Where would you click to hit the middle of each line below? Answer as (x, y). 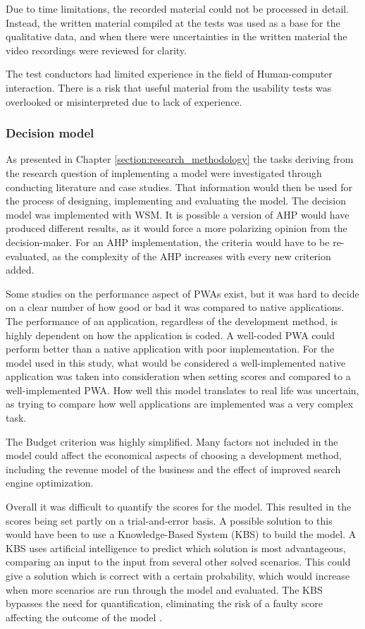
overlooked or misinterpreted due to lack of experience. (124, 101)
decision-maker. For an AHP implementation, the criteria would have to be (168, 242)
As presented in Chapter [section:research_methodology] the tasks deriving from (180, 159)
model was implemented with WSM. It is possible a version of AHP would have (178, 214)
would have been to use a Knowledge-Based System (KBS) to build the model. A (181, 534)
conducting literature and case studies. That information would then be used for (179, 187)
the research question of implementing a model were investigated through (164, 172)
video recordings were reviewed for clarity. (96, 50)
